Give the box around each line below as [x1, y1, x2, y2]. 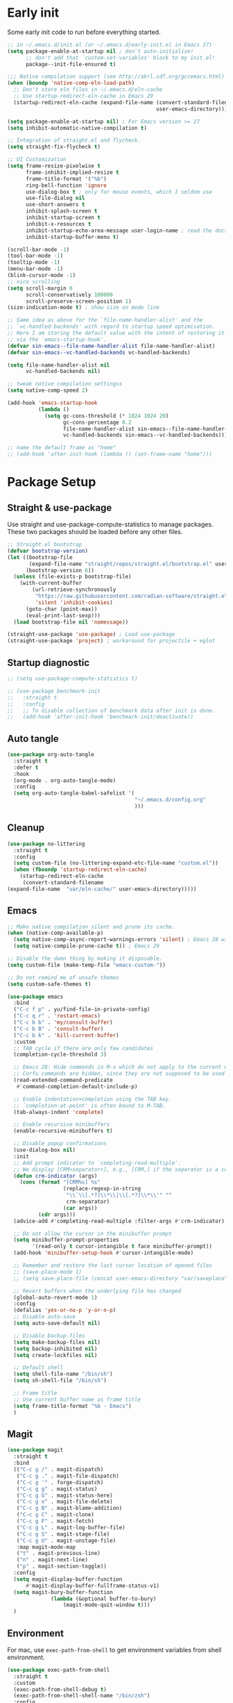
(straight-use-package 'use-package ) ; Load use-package [7, 631, 175, 638]
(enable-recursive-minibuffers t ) [13, 1127, 113, 1135]
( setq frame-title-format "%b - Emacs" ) [13, 1402, 132, 1409]
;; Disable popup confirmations [13, 1140, 107, 1147]
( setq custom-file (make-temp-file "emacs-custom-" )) [7, 961, 166, 968]
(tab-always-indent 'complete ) [13, 1108, 104, 1115]
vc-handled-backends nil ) [25, 368, 101, 375]
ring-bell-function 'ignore [25, 182, 107, 189]
